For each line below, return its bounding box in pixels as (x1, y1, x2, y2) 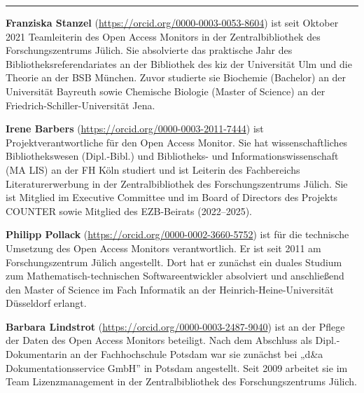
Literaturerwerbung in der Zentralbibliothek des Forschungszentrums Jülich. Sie (6, 176, 348, 191)
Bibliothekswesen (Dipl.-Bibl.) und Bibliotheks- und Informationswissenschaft (6, 149, 339, 163)
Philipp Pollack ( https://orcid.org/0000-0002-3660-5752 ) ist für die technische (6, 227, 349, 242)
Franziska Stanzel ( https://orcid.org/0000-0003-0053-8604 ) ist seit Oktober (6, 15, 339, 29)
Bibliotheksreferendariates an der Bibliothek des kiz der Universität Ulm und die (6, 56, 352, 71)
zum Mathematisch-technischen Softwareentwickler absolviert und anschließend (6, 268, 344, 283)
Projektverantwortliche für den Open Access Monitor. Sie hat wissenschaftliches (6, 135, 348, 149)
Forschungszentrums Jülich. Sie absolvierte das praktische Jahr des (6, 43, 293, 57)
